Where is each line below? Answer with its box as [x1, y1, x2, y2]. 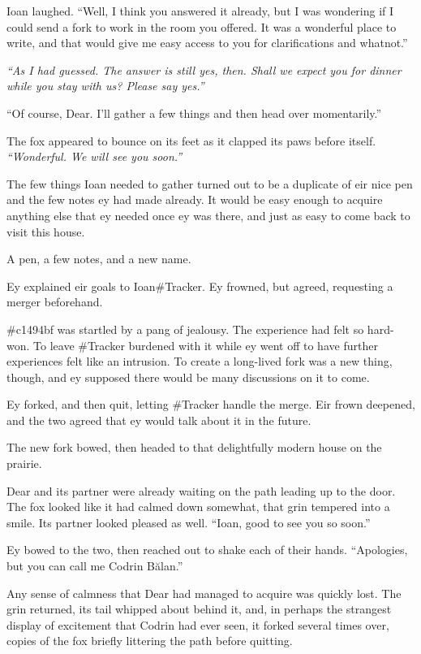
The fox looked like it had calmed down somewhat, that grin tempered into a [6, 498, 390, 515]
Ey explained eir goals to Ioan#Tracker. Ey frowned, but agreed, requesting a [6, 277, 393, 294]
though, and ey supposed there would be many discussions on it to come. [6, 368, 370, 385]
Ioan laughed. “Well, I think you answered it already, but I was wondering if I [6, 2, 394, 19]
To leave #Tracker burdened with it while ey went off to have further [33, 336, 378, 353]
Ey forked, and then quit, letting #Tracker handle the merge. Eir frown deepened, [6, 396, 415, 413]
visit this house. [6, 223, 85, 240]
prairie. [6, 455, 42, 472]
